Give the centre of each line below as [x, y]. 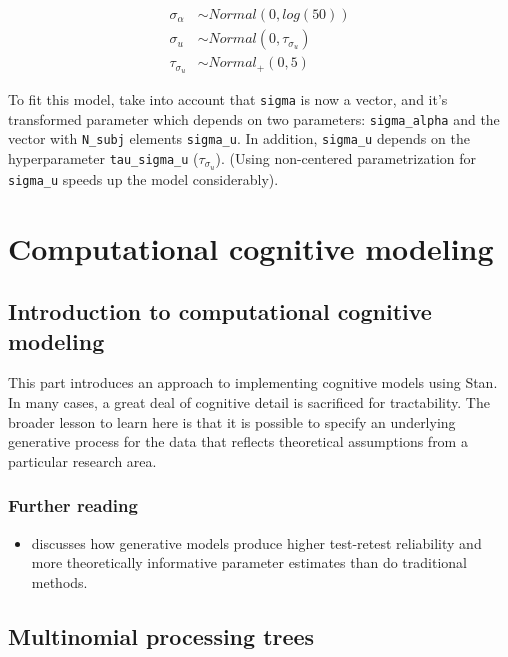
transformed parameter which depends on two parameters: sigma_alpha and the [254, 118]
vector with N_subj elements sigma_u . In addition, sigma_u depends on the [239, 138]
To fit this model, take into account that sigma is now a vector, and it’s [228, 98]
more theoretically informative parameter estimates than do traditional [249, 562]
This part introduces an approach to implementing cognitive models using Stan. [253, 382]
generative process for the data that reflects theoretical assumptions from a [238, 441]
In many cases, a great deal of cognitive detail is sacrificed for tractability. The [249, 402]
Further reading [73, 505]
